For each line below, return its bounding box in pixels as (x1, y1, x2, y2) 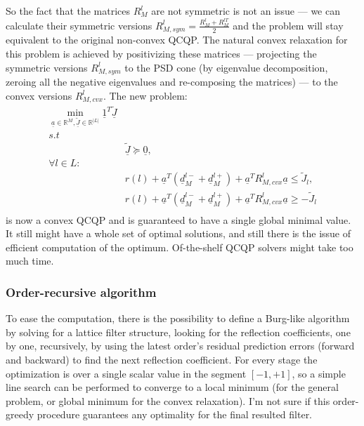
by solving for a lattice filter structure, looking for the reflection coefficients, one (6, 324, 351, 339)
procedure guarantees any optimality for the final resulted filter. (37, 407, 313, 422)
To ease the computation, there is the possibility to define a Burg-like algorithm (6, 311, 350, 326)
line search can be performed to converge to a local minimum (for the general (6, 380, 339, 394)
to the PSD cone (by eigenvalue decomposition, (124, 60, 328, 74)
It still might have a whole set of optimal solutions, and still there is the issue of (6, 226, 351, 241)
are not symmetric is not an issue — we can (151, 4, 340, 18)
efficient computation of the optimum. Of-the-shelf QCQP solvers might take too (6, 239, 353, 254)
